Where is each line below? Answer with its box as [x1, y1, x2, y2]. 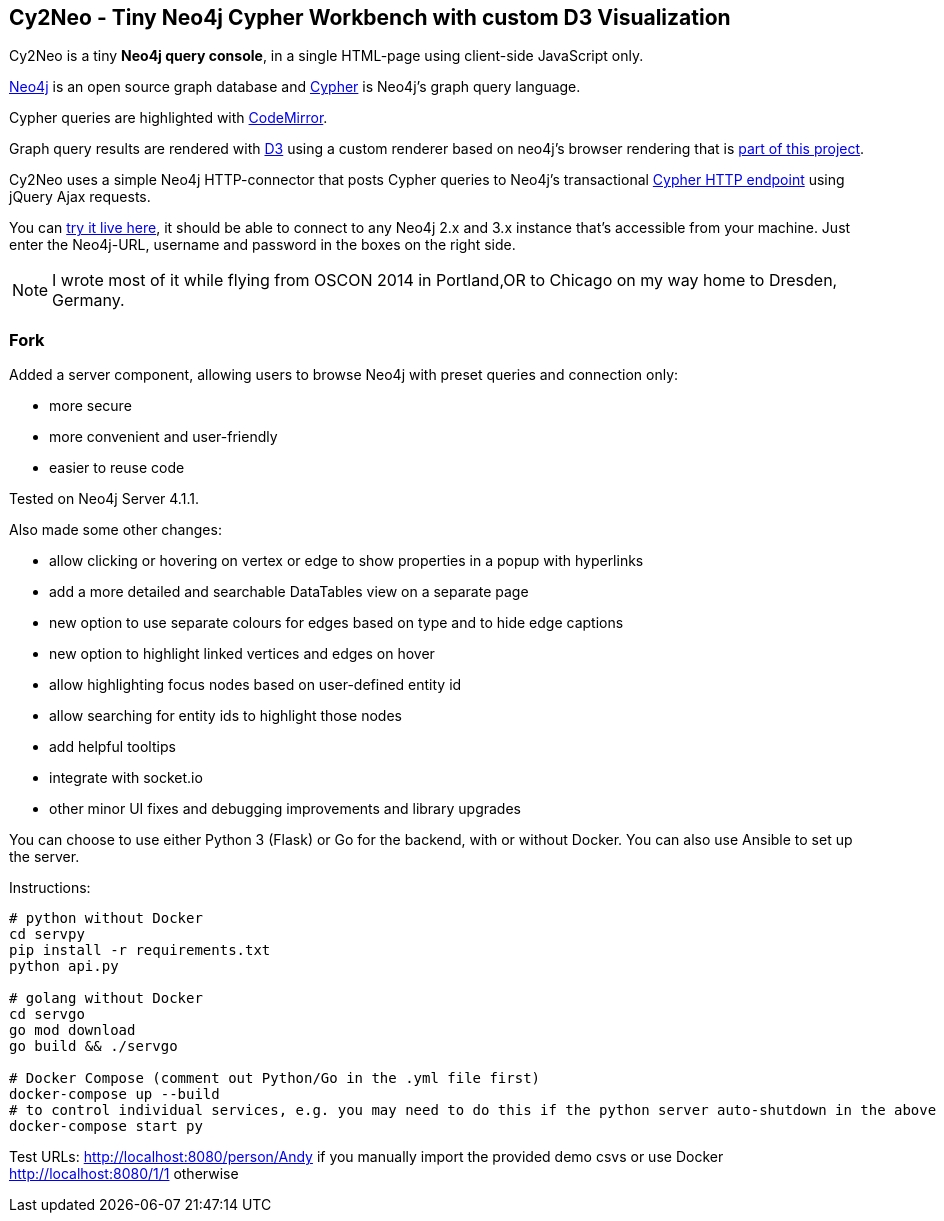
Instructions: [9, 879, 91, 897]
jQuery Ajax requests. [9, 188, 151, 206]
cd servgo [9, 1006, 85, 1023]
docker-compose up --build [9, 1086, 220, 1103]
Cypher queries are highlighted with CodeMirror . [9, 109, 328, 127]
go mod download [9, 1022, 136, 1039]
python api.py [9, 958, 119, 975]
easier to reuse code [49, 459, 185, 477]
